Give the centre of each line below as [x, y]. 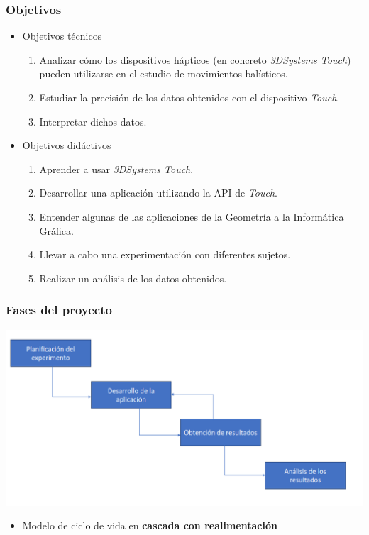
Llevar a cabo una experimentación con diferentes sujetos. [165, 254]
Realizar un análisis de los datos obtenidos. [133, 278]
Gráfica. [56, 230]
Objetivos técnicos [62, 36]
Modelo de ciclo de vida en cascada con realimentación [150, 525]
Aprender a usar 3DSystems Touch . [116, 169]
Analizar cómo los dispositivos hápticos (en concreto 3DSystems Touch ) [195, 59]
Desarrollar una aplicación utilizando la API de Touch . [158, 193]
